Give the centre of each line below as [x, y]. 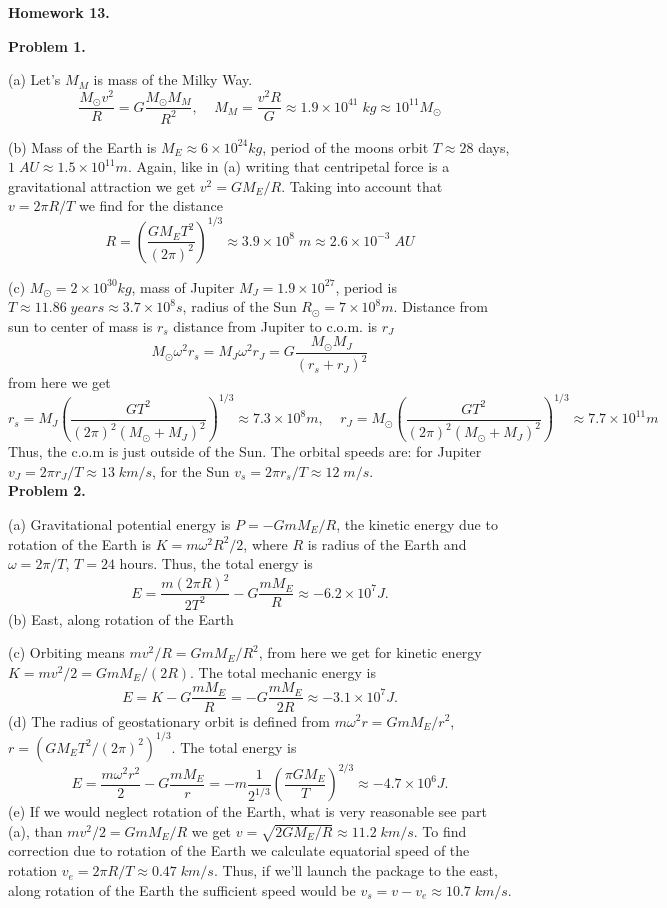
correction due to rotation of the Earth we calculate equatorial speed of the [239, 850]
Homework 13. [59, 12]
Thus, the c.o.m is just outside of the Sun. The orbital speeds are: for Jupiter [245, 451]
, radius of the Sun [239, 306]
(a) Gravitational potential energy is [119, 523]
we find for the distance [150, 205]
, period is [366, 286]
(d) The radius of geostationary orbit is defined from [169, 720]
